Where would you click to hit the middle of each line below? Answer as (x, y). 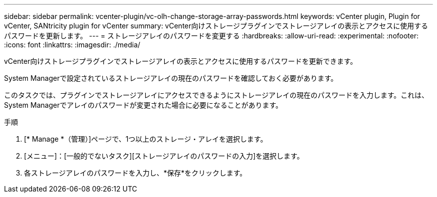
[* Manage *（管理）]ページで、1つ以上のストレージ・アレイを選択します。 (146, 139)
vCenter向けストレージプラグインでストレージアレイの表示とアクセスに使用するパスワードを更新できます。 (181, 61)
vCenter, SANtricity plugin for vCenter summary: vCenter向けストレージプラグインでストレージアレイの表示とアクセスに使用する (216, 26)
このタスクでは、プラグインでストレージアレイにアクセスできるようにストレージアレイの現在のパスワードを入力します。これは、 (217, 95)
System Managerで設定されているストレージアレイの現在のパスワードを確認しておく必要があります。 (171, 78)
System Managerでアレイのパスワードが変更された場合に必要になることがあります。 (143, 105)
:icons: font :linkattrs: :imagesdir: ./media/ (72, 45)
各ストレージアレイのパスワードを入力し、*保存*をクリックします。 (135, 173)
